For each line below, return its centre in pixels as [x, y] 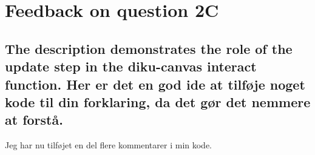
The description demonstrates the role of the [149, 48]
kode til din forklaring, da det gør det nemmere [158, 101]
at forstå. [34, 120]
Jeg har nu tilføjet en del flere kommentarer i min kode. [109, 145]
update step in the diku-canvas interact [131, 66]
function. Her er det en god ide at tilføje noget [155, 84]
